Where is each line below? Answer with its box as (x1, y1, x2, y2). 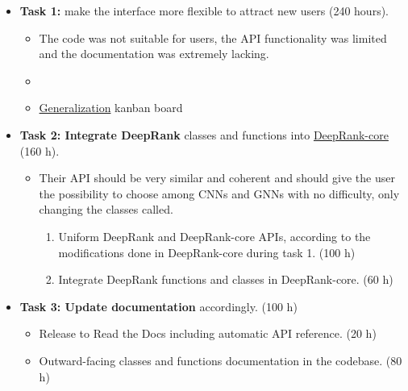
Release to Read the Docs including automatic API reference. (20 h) (39, 325, 377, 342)
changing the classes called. (39, 201, 173, 218)
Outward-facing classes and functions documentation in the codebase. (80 (39, 351, 402, 368)
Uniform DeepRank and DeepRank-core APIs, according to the (58, 227, 371, 244)
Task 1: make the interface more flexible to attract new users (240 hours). (19, 2, 389, 19)
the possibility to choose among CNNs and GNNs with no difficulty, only (39, 185, 400, 202)
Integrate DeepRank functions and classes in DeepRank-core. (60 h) (58, 271, 393, 288)
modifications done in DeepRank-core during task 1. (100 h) (58, 243, 356, 260)
